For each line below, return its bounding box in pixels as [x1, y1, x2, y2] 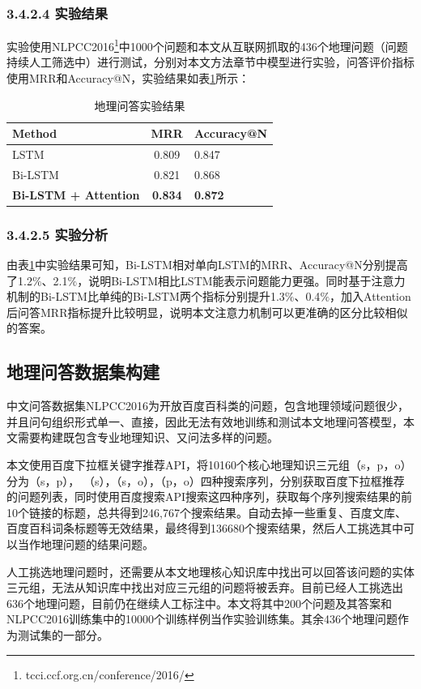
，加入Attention [330, 288, 411, 305]
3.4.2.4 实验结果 [6, 2, 108, 23]
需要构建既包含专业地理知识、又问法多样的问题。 [17, 429, 279, 446]
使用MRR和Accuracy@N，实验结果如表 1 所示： [6, 70, 250, 87]
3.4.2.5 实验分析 [6, 224, 108, 244]
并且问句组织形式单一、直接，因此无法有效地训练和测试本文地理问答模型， [6, 413, 403, 430]
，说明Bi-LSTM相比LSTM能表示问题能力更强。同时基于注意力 [77, 272, 406, 289]
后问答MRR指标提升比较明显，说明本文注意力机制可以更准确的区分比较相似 [6, 303, 408, 320]
